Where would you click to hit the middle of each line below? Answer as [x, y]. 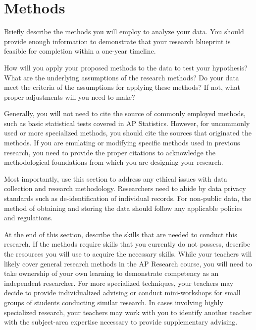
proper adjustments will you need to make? [70, 97]
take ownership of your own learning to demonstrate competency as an [111, 273]
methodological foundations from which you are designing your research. [114, 162]
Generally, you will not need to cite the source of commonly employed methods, [125, 113]
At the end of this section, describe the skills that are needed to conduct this [121, 234]
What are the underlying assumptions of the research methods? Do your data [122, 77]
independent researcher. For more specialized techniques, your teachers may [119, 283]
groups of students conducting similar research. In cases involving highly [114, 302]
